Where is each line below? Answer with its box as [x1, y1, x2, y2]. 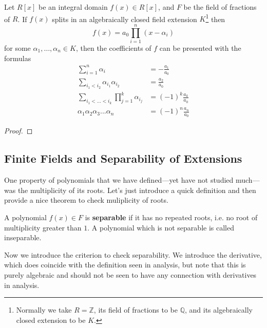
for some [4, 42, 31, 53]
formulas [4, 52, 31, 63]
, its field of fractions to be [93, 304, 178, 315]
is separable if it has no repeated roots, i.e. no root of [85, 211, 258, 222]
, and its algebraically [185, 304, 253, 315]
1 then [205, 12, 225, 24]
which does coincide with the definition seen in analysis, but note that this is [4, 259, 246, 270]
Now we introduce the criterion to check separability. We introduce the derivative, [4, 249, 262, 260]
